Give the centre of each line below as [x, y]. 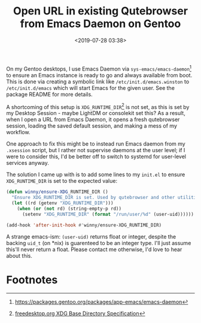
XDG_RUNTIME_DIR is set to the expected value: [62, 181]
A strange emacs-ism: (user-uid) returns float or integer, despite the [91, 236]
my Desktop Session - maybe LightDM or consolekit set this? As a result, [96, 113]
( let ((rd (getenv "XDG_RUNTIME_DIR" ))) [63, 203]
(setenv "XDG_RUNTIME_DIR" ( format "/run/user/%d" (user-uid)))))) [108, 214]
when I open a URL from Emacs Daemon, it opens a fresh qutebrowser [93, 120]
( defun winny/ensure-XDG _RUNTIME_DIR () [57, 192]
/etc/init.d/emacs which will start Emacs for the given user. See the [91, 87]
